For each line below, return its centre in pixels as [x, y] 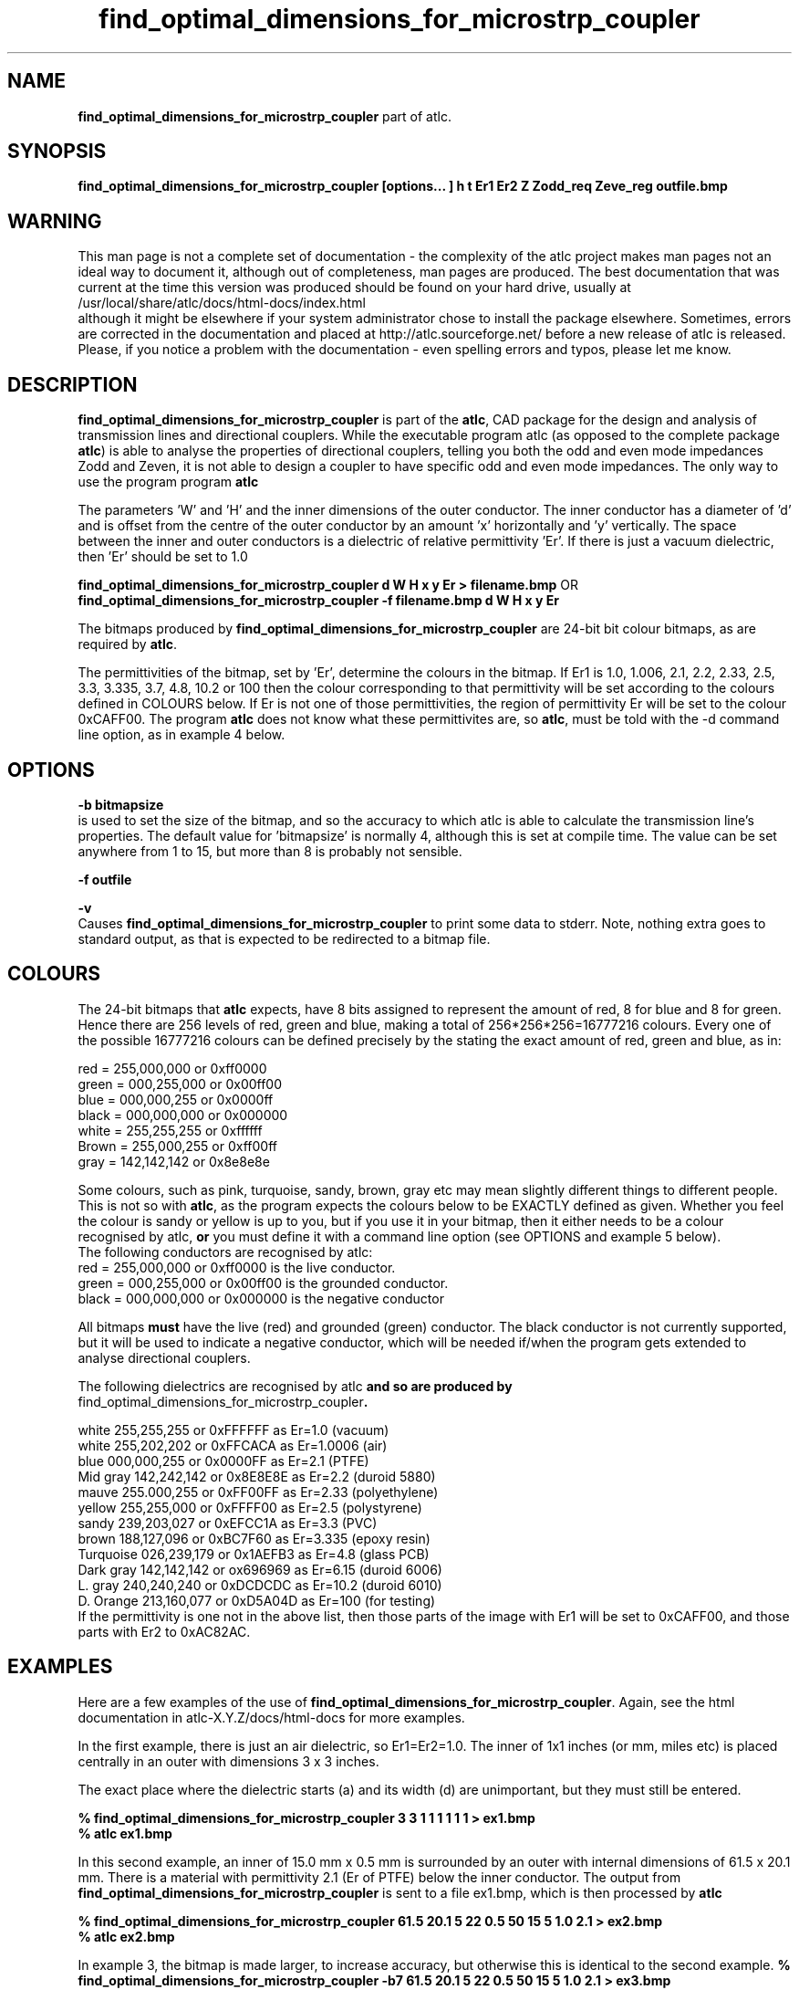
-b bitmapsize [121, 804]
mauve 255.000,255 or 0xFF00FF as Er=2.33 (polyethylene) [258, 1492]
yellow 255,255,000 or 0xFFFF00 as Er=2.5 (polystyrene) [250, 1507]
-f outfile [105, 879]
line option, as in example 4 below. [182, 735]
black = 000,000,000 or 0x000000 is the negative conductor [261, 1298]
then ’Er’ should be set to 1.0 [163, 557]
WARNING [55, 221]
